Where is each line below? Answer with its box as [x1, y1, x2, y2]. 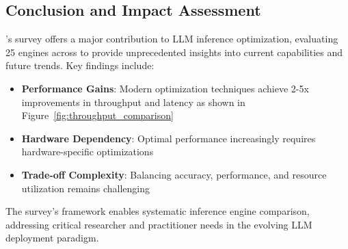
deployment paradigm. [5, 231, 99, 245]
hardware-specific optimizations [21, 144, 154, 159]
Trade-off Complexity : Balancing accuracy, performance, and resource [21, 167, 327, 181]
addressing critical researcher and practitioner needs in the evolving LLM [5, 217, 312, 231]
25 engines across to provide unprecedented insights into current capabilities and [5, 44, 343, 59]
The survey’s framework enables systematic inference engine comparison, [5, 204, 310, 218]
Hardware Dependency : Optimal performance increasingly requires [21, 131, 316, 145]
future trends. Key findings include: [5, 58, 155, 73]
